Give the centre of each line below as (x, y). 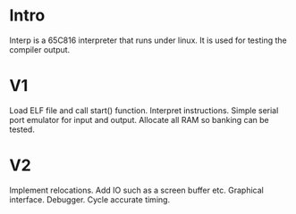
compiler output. (40, 49)
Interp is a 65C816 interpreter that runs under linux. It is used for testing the (148, 40)
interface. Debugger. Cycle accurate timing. (90, 199)
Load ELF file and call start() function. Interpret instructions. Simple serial (144, 110)
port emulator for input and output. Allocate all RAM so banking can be (140, 119)
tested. (22, 129)
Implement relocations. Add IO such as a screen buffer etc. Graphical (136, 190)
